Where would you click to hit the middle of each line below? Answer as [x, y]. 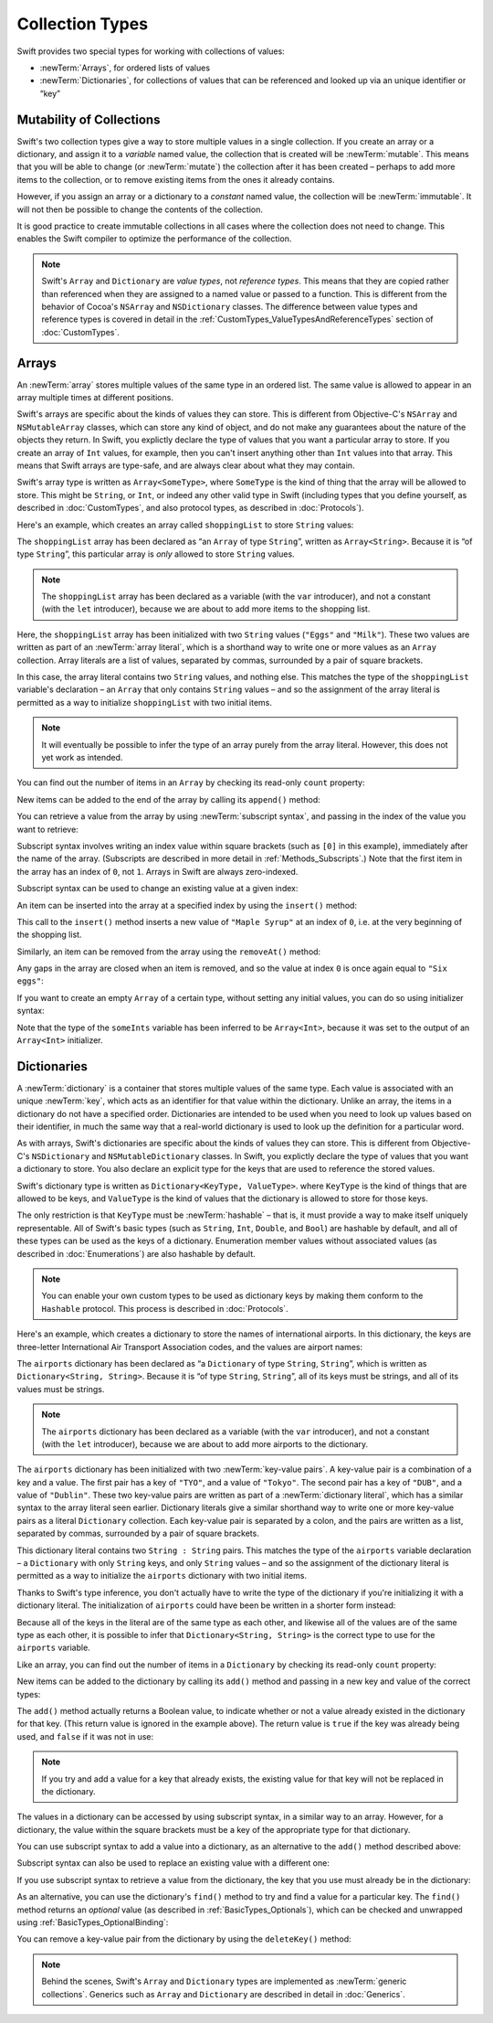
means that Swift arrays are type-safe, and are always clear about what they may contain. [186, 465]
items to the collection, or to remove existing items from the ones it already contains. [176, 179]
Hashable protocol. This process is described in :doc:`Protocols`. [165, 1308]
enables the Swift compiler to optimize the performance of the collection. [154, 239]
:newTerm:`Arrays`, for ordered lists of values [125, 68]
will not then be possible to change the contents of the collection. [140, 209]
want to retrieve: [48, 829]
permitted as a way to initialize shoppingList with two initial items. [145, 702]
